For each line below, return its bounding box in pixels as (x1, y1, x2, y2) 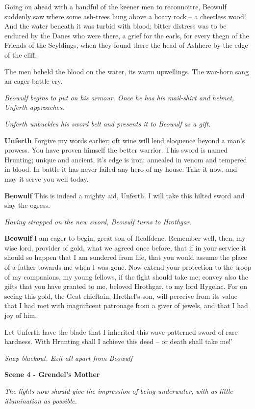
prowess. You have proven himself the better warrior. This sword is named (4, 145, 228, 155)
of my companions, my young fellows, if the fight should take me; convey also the (4, 271, 248, 282)
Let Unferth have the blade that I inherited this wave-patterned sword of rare (4, 326, 238, 337)
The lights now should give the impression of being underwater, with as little (4, 386, 233, 396)
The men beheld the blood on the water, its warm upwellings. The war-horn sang (4, 66, 249, 76)
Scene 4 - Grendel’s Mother (4, 369, 100, 379)
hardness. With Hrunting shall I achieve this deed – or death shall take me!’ (4, 336, 233, 346)
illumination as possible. (4, 395, 77, 406)
